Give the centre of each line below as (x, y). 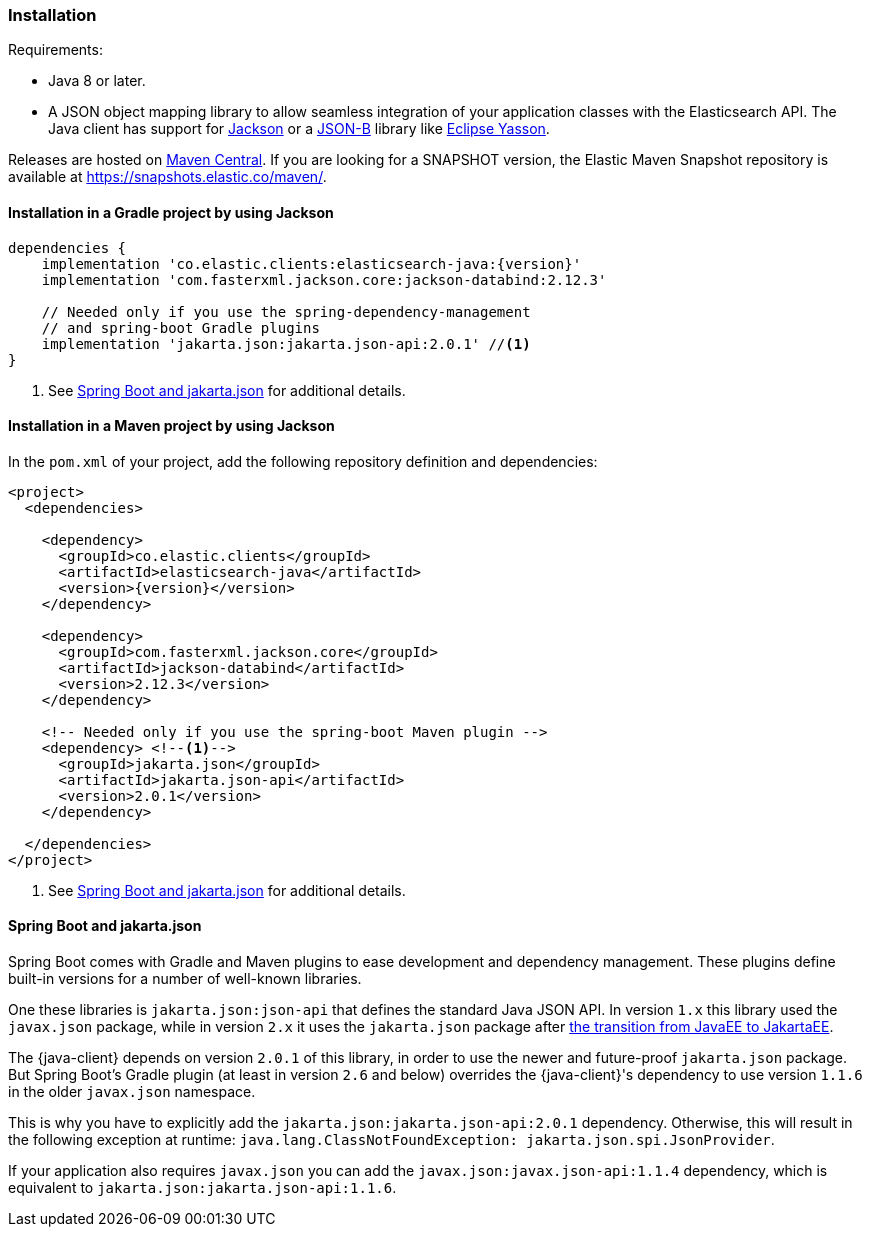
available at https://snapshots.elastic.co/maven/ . (167, 177)
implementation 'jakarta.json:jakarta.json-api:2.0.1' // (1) (286, 343)
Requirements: (55, 50)
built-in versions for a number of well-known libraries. (185, 979)
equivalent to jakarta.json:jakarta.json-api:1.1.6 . (202, 1188)
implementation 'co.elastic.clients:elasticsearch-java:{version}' (311, 263)
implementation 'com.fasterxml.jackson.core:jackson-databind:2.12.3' (324, 279)
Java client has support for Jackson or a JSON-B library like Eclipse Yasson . (299, 129)
